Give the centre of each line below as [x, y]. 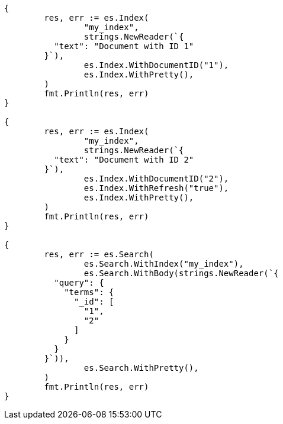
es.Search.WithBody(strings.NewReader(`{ [181, 273]
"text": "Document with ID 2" [124, 160]
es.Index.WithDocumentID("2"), [156, 179]
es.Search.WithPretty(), [141, 368]
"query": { [79, 283]
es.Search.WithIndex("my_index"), [164, 264]
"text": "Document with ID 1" [124, 46]
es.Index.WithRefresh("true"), [156, 188]
